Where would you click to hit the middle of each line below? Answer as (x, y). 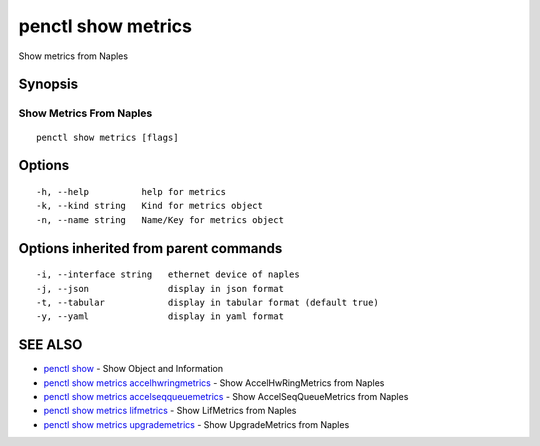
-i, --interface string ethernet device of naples (168, 274)
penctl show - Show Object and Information (133, 369)
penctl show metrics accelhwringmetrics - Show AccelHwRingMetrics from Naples (214, 382)
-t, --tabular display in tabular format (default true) (207, 302)
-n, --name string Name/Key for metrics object (160, 219)
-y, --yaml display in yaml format (160, 316)
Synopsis (48, 84)
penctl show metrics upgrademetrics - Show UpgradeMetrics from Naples (196, 424)
